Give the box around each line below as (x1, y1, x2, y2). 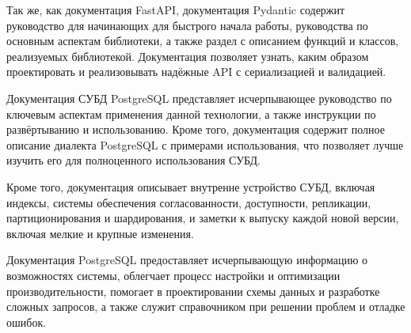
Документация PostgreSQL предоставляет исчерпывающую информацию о (6, 252, 368, 268)
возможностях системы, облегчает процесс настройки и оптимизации (6, 267, 341, 283)
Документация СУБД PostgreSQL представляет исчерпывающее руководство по (6, 89, 392, 106)
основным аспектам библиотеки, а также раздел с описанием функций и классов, (6, 32, 399, 49)
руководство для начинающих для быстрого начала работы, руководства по (6, 17, 368, 33)
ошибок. (6, 313, 47, 330)
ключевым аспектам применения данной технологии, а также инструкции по (6, 105, 376, 122)
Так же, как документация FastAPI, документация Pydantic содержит (6, 2, 345, 17)
